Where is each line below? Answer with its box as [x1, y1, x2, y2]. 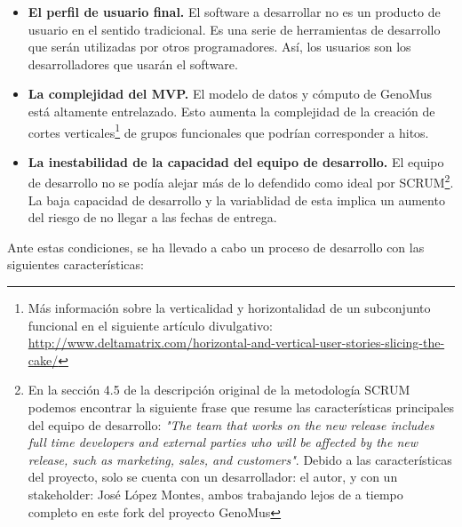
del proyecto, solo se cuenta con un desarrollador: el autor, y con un [28, 467, 398, 486]
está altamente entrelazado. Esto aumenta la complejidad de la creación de [28, 101, 435, 120]
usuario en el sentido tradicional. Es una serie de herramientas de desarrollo [28, 20, 441, 38]
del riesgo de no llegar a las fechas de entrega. [28, 208, 277, 227]
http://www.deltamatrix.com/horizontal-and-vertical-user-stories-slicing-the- [28, 333, 445, 352]
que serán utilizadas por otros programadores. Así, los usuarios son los [28, 37, 411, 56]
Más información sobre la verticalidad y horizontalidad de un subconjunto [28, 299, 431, 317]
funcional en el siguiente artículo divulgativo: [28, 315, 273, 334]
